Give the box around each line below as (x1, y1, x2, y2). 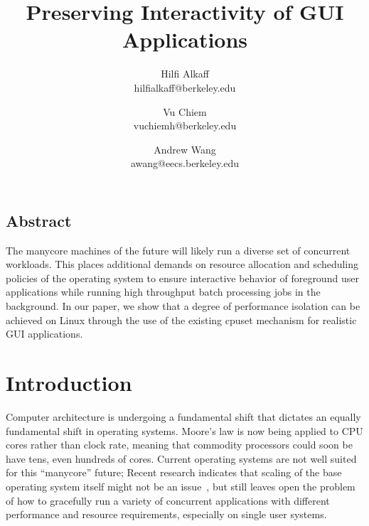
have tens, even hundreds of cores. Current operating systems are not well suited (6, 451, 357, 466)
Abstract (6, 209, 72, 231)
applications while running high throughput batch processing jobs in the (6, 284, 321, 299)
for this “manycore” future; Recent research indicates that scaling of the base (6, 465, 342, 480)
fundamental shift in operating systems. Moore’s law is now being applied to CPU (6, 423, 363, 438)
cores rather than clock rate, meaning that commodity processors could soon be (6, 437, 353, 452)
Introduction (6, 368, 132, 397)
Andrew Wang (154, 141, 216, 156)
